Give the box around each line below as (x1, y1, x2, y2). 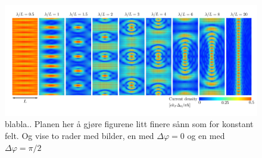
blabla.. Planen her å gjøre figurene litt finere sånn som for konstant (5, 118, 254, 130)
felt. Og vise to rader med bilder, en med (5, 129, 154, 141)
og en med (187, 129, 225, 141)
